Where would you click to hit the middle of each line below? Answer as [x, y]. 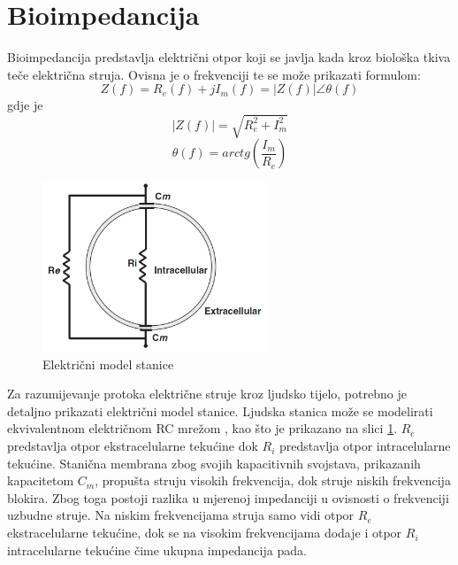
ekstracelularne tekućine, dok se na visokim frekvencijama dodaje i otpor [205, 533]
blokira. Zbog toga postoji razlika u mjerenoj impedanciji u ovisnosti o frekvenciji [228, 497]
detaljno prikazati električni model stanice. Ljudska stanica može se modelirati [220, 410]
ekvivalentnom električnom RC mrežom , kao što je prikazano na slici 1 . [202, 428]
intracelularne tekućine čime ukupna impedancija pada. [157, 550]
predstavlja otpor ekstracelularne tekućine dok [133, 446]
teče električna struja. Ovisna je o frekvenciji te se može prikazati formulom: [214, 74]
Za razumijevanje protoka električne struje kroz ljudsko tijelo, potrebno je [207, 394]
